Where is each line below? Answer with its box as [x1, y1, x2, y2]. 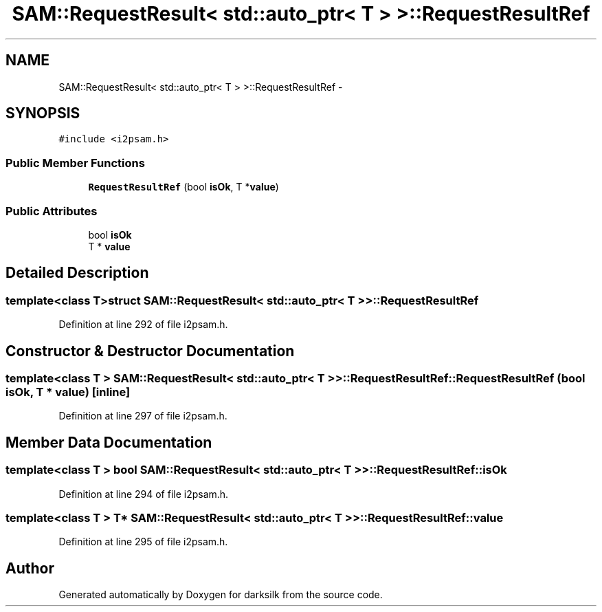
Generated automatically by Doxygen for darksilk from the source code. [58, 589, 383, 601]
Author [5, 559, 54, 577]
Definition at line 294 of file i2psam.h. [58, 488, 229, 500]
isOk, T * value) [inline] [5, 385, 131, 399]
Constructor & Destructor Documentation [5, 342, 295, 360]
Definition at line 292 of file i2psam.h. [58, 318, 228, 331]
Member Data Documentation [5, 433, 212, 451]
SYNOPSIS [5, 105, 80, 122]
